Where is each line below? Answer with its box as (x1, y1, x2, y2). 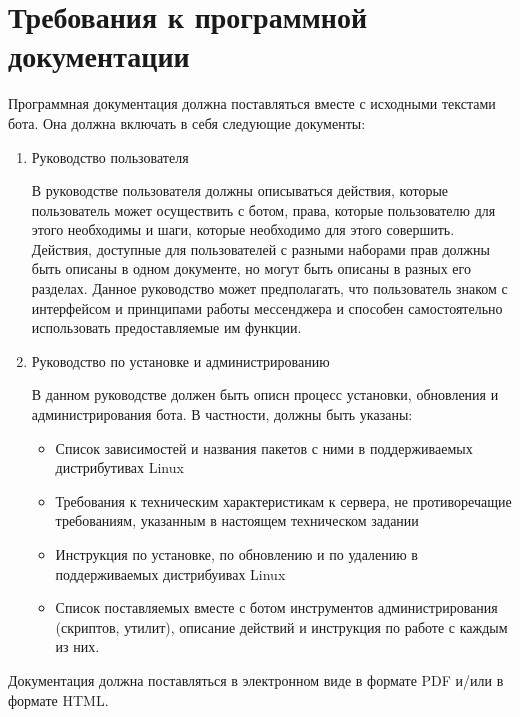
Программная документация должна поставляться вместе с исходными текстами (8, 93, 496, 114)
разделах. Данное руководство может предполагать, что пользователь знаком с (31, 278, 508, 299)
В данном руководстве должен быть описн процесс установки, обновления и (31, 384, 499, 405)
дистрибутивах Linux (55, 457, 184, 478)
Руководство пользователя (31, 146, 189, 167)
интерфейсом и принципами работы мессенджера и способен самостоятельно (31, 297, 503, 318)
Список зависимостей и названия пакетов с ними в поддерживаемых (55, 437, 473, 458)
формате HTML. (8, 689, 109, 710)
